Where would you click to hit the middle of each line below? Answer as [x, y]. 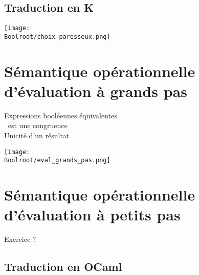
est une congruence [38, 125]
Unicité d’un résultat [37, 135]
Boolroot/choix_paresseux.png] [57, 36]
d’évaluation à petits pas [92, 215]
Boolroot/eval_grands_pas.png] [57, 160]
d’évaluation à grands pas [96, 91]
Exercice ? [20, 239]
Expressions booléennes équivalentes [61, 115]
